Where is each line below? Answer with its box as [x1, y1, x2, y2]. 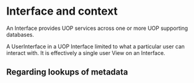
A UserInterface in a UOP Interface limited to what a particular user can [6, 43, 185, 50]
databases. [6, 31, 35, 38]
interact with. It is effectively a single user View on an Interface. [6, 49, 165, 56]
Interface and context [6, 4, 118, 18]
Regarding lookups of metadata [6, 67, 128, 78]
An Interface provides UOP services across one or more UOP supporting [6, 24, 189, 32]
